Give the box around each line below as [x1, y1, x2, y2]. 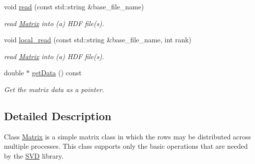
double [4, 67, 24, 78]
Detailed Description [4, 108, 112, 123]
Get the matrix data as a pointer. [4, 84, 104, 94]
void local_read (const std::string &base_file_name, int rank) [4, 34, 191, 45]
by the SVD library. [4, 150, 64, 161]
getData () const [32, 67, 82, 78]
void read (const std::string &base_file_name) [4, 1, 144, 11]
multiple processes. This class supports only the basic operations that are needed [4, 141, 248, 151]
